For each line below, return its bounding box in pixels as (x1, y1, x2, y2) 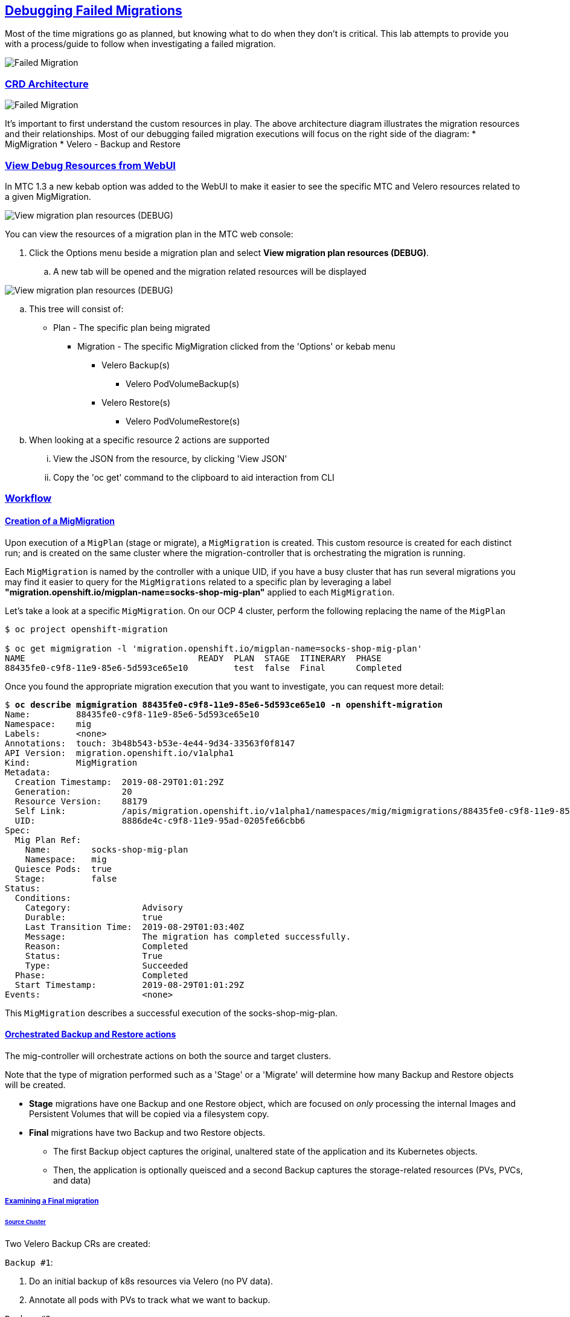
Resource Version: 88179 (14, 796, 148, 806)
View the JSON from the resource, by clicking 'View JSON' (53, 453, 287, 464)
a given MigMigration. (5, 191, 91, 202)
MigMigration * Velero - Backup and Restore (5, 139, 181, 150)
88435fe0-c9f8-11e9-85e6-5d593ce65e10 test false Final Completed (5, 662, 402, 673)
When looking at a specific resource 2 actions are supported (29, 434, 270, 445)
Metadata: (5, 767, 51, 777)
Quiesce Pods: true (14, 864, 112, 874)
